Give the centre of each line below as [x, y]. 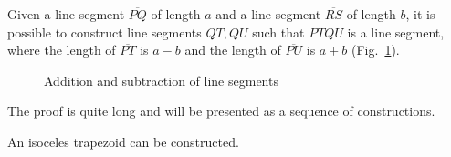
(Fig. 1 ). [376, 50]
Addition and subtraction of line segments [161, 80]
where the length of [62, 50]
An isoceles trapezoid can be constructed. [123, 141]
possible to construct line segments [105, 31]
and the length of [233, 50]
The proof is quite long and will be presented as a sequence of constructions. [221, 111]
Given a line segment [66, 14]
